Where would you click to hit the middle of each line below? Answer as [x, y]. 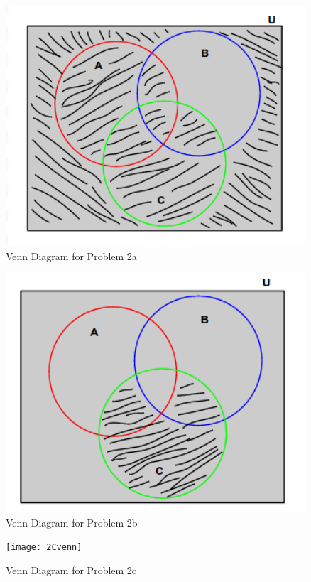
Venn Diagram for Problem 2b [72, 522]
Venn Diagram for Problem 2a [71, 255]
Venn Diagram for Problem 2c [71, 570]
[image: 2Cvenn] [44, 548]
